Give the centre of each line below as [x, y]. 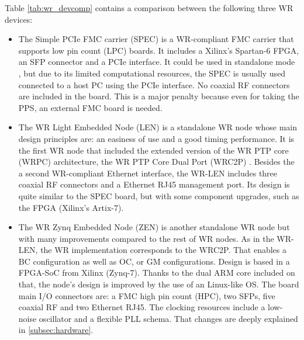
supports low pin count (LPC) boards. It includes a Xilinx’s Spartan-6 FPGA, [159, 50]
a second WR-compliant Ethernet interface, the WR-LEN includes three [148, 173]
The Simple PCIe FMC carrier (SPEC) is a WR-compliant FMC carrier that [156, 39]
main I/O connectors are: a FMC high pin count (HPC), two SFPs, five [147, 295]
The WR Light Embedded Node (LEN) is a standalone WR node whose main [158, 127]
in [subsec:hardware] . [56, 330]
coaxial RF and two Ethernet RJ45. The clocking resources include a [142, 307]
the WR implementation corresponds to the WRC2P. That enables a [164, 250]
